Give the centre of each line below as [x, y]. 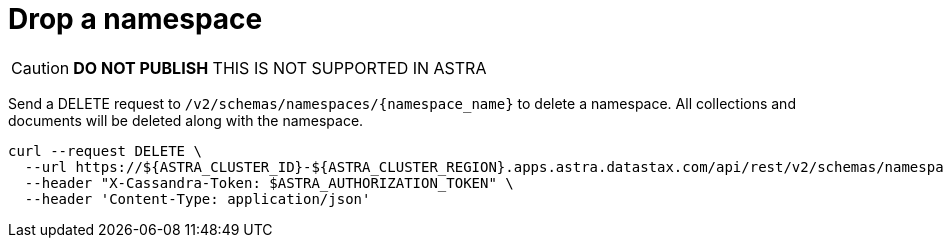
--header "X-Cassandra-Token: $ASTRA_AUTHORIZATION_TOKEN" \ [269, 182]
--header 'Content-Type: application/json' [197, 198]
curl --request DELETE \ [105, 150]
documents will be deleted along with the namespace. [186, 120]
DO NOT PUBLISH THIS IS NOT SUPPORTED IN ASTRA [280, 67]
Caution [40, 67]
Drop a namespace [135, 19]
